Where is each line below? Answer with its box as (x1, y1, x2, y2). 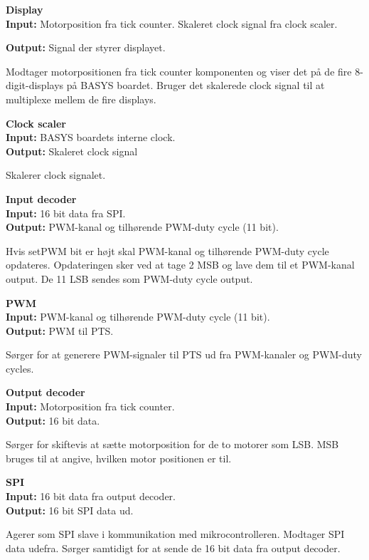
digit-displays (6, 78, 64, 93)
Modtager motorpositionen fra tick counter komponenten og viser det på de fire (6, 63, 352, 78)
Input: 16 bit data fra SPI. (6, 205, 126, 220)
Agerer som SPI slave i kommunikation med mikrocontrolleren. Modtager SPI (6, 527, 345, 541)
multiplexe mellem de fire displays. (6, 91, 156, 106)
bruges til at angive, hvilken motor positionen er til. (6, 450, 232, 465)
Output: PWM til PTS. (6, 323, 114, 338)
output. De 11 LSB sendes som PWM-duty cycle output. (6, 271, 253, 286)
